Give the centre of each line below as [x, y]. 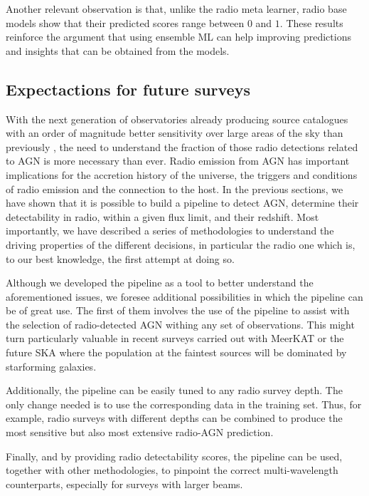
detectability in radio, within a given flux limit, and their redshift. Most [162, 216]
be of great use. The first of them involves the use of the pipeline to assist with [178, 310]
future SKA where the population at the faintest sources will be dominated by [176, 352]
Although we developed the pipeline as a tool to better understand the [160, 283]
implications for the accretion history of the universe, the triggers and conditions [182, 174]
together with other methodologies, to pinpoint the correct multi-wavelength [172, 470]
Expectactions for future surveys [128, 89]
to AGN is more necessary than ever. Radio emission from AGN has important [178, 161]
